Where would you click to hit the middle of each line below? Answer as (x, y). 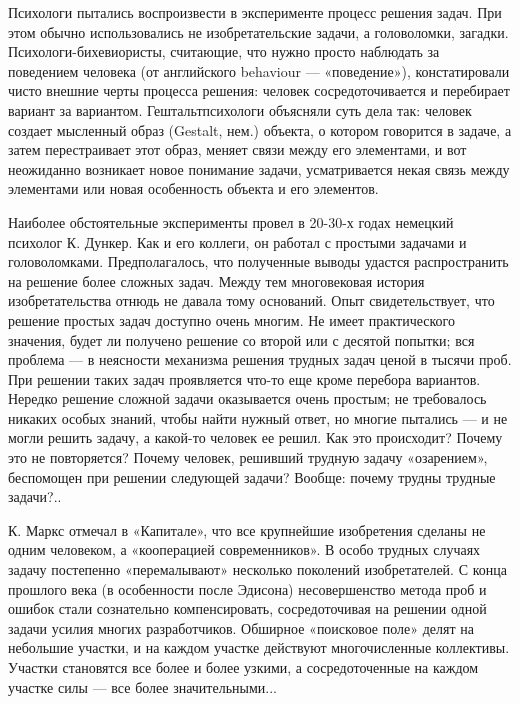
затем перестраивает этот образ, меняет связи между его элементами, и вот (237, 149)
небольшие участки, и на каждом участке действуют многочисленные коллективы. (259, 647)
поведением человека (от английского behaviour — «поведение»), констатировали (259, 70)
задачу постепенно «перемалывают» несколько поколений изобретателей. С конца (257, 569)
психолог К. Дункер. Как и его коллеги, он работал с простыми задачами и (237, 241)
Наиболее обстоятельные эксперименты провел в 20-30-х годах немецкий (231, 221)
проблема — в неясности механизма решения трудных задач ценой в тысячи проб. (260, 359)
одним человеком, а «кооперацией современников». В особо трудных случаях (244, 549)
